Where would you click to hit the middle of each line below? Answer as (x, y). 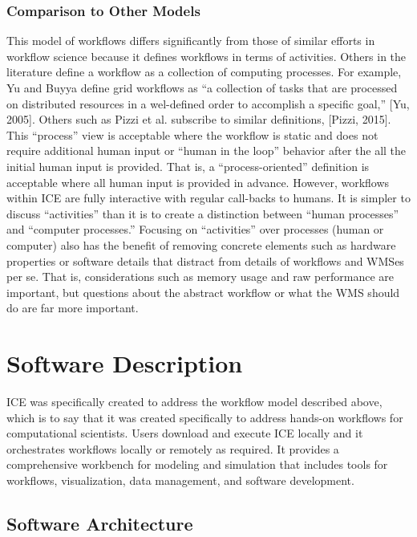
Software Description (125, 363)
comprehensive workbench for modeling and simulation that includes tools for (197, 464)
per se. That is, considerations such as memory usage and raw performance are (200, 277)
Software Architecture (100, 523)
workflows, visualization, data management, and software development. (180, 480)
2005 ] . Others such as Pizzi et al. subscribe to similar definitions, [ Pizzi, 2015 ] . (199, 119)
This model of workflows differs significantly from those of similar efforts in (191, 41)
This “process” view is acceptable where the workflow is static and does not (192, 134)
